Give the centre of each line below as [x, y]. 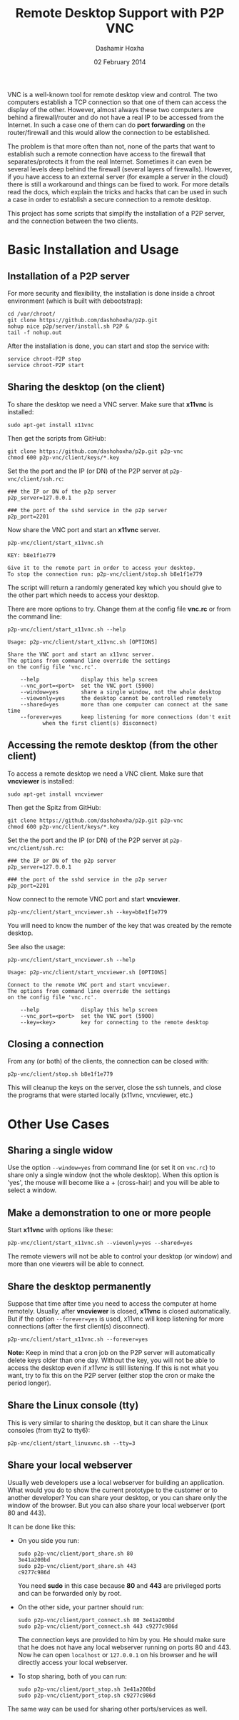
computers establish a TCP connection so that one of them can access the [117, 102]
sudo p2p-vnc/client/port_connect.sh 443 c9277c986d [98, 1626]
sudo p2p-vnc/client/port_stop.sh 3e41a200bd [86, 1689]
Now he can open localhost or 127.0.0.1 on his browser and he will [117, 1654]
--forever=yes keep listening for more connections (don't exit [126, 717]
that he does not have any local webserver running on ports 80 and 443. [124, 1647]
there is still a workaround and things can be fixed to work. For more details [118, 184]
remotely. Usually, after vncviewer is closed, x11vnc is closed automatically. [119, 1311]
